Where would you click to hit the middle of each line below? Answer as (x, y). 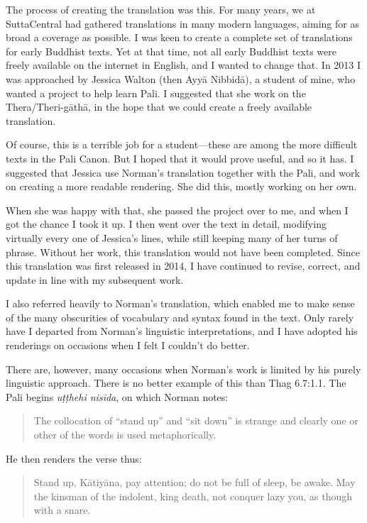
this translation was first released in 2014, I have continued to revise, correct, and (183, 266)
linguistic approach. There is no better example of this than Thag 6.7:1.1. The (176, 383)
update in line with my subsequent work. (95, 279)
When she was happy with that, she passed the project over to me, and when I (177, 210)
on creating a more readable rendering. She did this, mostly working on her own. (181, 186)
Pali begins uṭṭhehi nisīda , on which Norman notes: (117, 396)
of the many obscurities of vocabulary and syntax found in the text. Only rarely (180, 317)
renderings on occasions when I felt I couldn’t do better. (128, 345)
